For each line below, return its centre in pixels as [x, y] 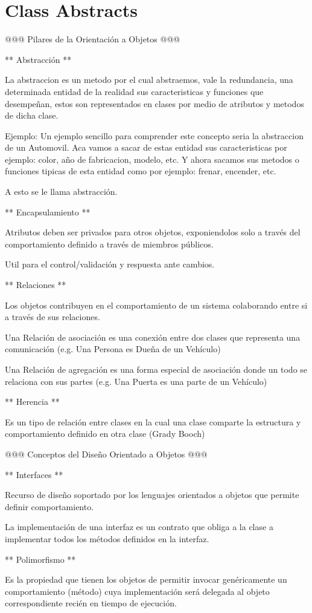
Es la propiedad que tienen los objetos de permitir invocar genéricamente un [146, 579]
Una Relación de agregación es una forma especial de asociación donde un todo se [156, 369]
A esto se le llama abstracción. [61, 192]
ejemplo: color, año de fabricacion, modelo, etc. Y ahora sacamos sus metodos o [152, 159]
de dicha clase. [32, 115]
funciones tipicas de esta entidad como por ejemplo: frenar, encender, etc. [141, 171]
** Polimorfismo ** [40, 559]
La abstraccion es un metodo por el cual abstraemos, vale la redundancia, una [149, 80]
